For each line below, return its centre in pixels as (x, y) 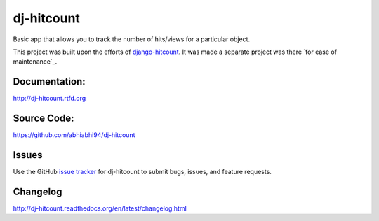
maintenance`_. (35, 62)
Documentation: (49, 81)
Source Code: (44, 119)
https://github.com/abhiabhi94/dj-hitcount (74, 135)
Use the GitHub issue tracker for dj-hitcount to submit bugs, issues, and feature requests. (142, 172)
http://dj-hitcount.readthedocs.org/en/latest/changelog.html (100, 208)
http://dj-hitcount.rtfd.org (49, 99)
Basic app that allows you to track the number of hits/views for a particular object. (132, 39)
